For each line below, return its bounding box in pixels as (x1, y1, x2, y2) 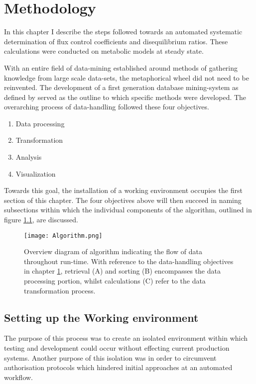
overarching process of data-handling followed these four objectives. (4, 101, 209, 112)
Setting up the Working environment (4, 309, 199, 325)
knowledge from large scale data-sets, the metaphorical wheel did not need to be (4, 72, 249, 83)
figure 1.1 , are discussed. (4, 214, 78, 225)
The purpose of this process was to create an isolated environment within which (4, 333, 248, 343)
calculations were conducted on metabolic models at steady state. (4, 46, 204, 56)
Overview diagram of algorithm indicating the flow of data (24, 246, 202, 257)
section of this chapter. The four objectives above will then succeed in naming (4, 194, 242, 205)
